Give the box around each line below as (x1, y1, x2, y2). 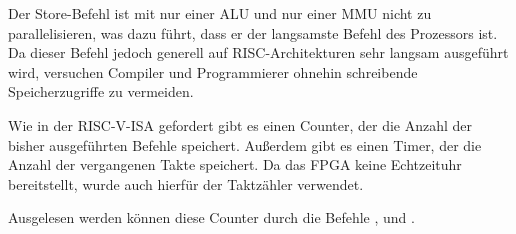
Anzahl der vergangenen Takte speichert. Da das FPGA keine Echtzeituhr (8, 154, 462, 175)
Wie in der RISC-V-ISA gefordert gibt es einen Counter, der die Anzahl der (8, 114, 473, 135)
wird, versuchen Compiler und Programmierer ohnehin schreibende (8, 61, 418, 82)
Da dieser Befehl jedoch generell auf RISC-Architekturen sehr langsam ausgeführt (8, 42, 509, 63)
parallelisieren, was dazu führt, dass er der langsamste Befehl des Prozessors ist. (8, 22, 498, 43)
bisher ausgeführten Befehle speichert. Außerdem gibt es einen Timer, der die (8, 134, 482, 155)
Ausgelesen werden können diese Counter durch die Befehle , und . (8, 207, 415, 228)
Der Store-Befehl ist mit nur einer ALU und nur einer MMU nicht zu (8, 3, 432, 23)
